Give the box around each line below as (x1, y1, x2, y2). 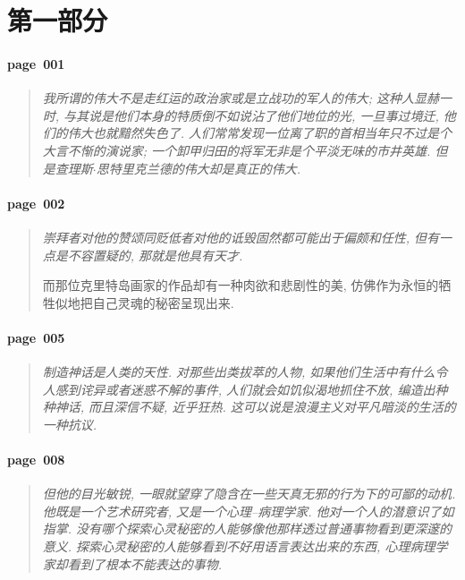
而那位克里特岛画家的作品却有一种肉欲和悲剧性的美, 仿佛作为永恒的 (42, 276, 439, 294)
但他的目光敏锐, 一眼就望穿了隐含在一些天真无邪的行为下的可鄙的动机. (42, 484, 456, 503)
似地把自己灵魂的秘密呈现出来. (55, 293, 234, 311)
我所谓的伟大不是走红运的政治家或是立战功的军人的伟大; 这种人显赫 (42, 89, 440, 107)
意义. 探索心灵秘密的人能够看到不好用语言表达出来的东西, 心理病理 (42, 537, 435, 556)
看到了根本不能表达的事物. (67, 554, 223, 573)
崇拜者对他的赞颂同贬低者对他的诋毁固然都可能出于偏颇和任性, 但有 (42, 227, 440, 246)
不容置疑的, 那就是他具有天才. (67, 245, 243, 264)
